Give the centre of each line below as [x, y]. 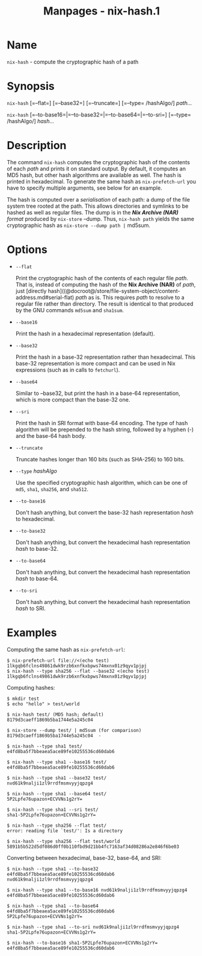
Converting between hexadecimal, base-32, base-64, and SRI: [84, 858]
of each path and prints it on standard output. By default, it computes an [96, 168]
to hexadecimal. [35, 519]
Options [27, 249]
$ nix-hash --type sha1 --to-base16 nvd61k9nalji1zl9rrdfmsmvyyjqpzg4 [97, 890]
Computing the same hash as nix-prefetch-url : [66, 649]
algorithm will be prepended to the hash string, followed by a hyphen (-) [105, 429]
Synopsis [31, 86]
